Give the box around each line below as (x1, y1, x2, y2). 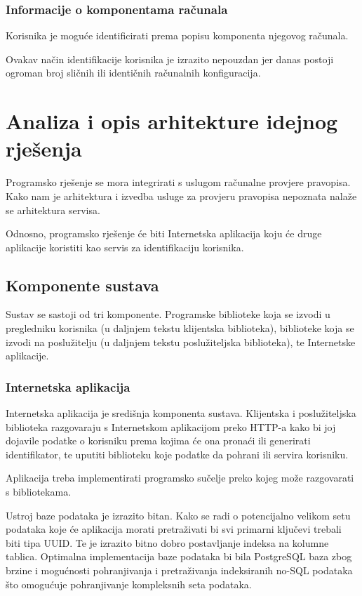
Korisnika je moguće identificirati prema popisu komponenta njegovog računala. (6, 28, 349, 43)
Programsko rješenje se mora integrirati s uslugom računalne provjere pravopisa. (6, 175, 351, 190)
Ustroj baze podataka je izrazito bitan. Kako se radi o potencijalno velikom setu (6, 508, 351, 522)
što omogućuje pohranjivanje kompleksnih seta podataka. (6, 576, 252, 591)
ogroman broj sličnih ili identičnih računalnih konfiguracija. (6, 65, 261, 80)
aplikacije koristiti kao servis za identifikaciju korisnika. (6, 239, 244, 254)
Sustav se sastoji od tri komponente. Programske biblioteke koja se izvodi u (6, 307, 330, 322)
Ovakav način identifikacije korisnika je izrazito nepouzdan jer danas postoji (6, 51, 334, 66)
